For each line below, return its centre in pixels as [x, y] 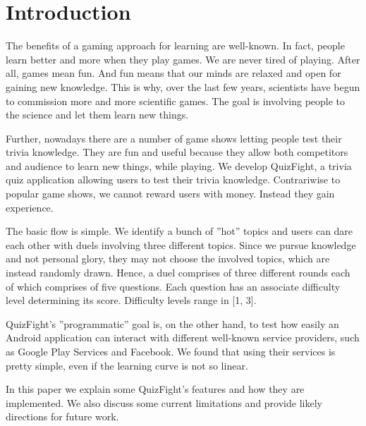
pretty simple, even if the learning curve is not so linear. [127, 365]
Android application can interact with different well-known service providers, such [183, 337]
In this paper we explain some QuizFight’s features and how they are [155, 389]
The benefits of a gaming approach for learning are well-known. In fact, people [175, 45]
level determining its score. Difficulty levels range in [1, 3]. [131, 300]
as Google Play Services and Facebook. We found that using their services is [171, 351]
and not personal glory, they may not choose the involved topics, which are [168, 258]
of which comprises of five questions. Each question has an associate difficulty [173, 286]
